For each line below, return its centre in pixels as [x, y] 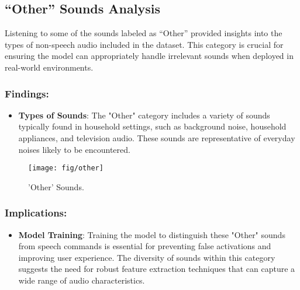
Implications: [36, 213]
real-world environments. [49, 67]
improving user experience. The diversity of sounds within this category [147, 257]
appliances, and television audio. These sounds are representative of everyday [157, 137]
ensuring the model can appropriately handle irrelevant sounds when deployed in [149, 56]
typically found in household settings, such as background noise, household [152, 126]
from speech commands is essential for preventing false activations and [145, 246]
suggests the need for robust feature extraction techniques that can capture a [157, 269]
